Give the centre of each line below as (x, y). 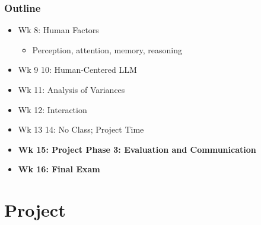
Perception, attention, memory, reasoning (107, 49)
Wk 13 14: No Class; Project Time (81, 129)
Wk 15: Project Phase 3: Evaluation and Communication (137, 149)
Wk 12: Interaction (52, 109)
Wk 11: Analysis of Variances (71, 89)
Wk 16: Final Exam (59, 169)
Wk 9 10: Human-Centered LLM (77, 70)
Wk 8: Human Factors (58, 30)
